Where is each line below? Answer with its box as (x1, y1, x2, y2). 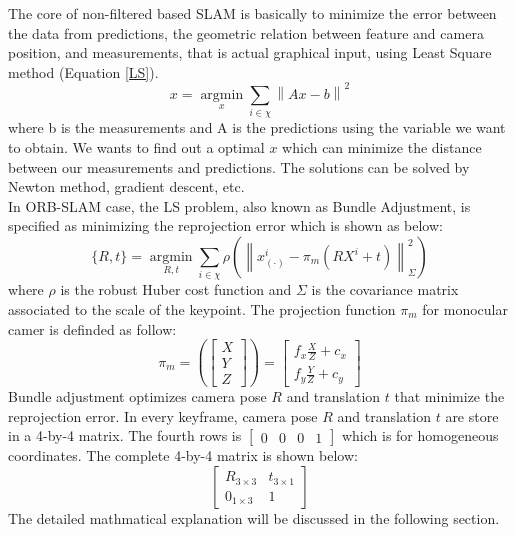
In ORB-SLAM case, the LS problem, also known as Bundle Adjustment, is (8, 195, 471, 216)
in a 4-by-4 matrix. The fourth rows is (8, 425, 242, 446)
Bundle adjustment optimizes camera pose (8, 386, 267, 407)
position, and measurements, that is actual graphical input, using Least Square (8, 42, 492, 63)
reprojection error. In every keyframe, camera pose (8, 405, 318, 426)
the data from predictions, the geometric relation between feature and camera (8, 22, 484, 43)
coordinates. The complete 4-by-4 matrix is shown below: (8, 445, 358, 466)
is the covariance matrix (311, 279, 459, 300)
